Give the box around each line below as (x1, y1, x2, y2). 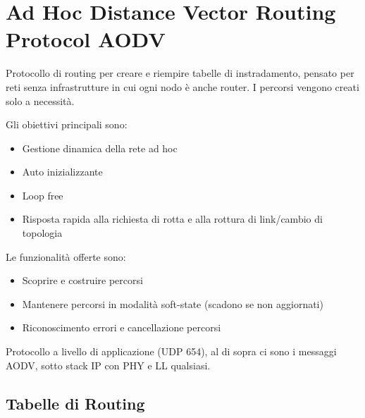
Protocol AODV (6, 25, 166, 54)
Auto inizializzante (22, 164, 103, 179)
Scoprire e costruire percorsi (22, 273, 143, 288)
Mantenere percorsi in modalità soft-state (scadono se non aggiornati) (22, 296, 323, 311)
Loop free (22, 188, 63, 202)
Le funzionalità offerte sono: (6, 249, 126, 264)
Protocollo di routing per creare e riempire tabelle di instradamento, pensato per (6, 66, 354, 80)
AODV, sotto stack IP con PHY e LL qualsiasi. (6, 357, 211, 372)
